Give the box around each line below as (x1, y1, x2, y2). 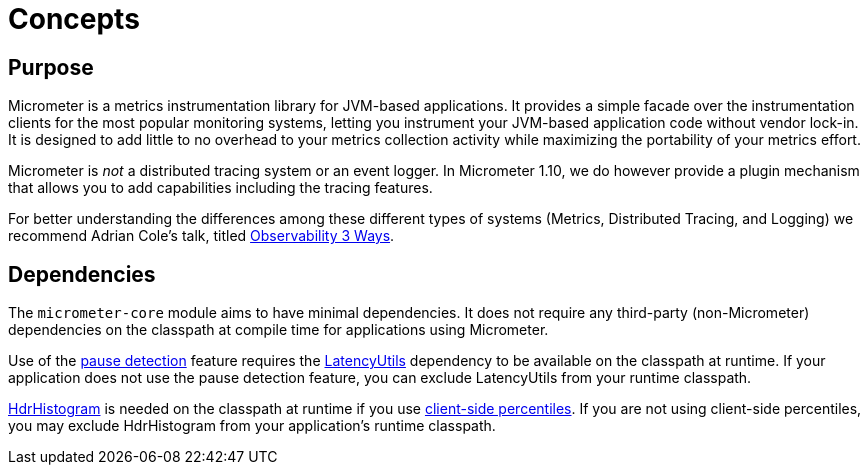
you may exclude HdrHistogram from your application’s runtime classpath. (8, 417, 496, 435)
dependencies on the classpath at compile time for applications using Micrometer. (8, 321, 549, 339)
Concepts (8, 2, 140, 36)
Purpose (8, 54, 94, 80)
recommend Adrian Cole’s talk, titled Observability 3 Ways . (8, 227, 395, 245)
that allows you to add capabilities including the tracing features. (8, 179, 433, 197)
